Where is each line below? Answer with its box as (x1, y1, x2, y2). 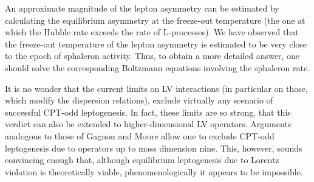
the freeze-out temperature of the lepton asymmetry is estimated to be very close (5, 37, 307, 50)
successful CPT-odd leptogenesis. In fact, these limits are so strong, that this (5, 105, 291, 118)
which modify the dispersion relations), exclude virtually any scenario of (5, 94, 273, 107)
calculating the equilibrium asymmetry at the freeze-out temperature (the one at (5, 13, 305, 26)
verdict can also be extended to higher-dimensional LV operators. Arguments (5, 117, 292, 130)
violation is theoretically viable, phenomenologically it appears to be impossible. (5, 165, 303, 178)
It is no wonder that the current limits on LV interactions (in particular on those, (5, 82, 308, 94)
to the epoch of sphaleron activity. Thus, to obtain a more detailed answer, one (5, 49, 299, 62)
